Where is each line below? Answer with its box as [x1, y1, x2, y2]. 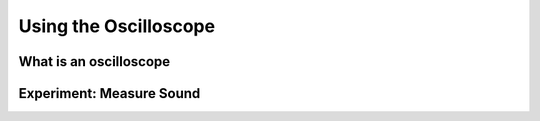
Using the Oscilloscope [18, 15, 215, 37]
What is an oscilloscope [18, 53, 171, 70]
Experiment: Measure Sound [18, 85, 201, 102]
